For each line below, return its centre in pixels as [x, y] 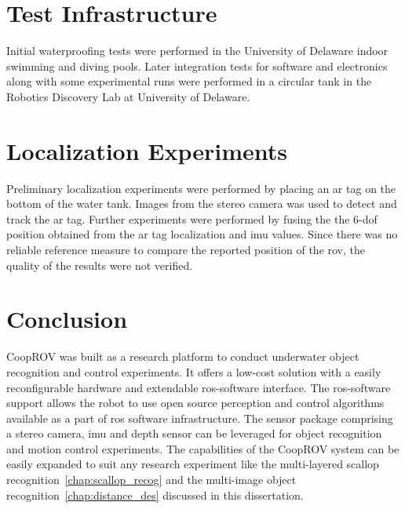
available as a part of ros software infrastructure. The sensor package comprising [200, 418]
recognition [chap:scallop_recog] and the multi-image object [151, 480]
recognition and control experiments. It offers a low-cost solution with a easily [194, 371]
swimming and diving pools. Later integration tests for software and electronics [197, 65]
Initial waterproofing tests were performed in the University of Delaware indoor [197, 51]
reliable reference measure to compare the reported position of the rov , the [186, 249]
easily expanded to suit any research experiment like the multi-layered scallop [193, 464]
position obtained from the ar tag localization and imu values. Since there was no [202, 234]
